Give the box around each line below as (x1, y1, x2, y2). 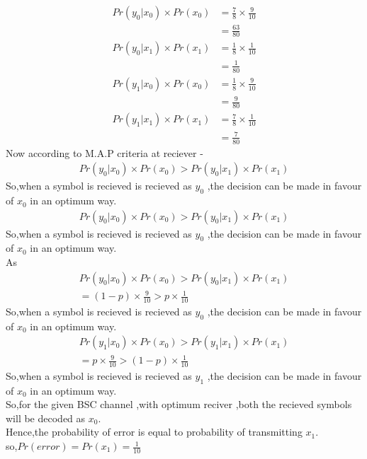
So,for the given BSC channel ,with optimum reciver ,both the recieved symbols (6, 397, 352, 412)
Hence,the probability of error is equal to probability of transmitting (6, 424, 303, 439)
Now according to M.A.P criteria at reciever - (6, 145, 203, 160)
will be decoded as (6, 410, 86, 425)
